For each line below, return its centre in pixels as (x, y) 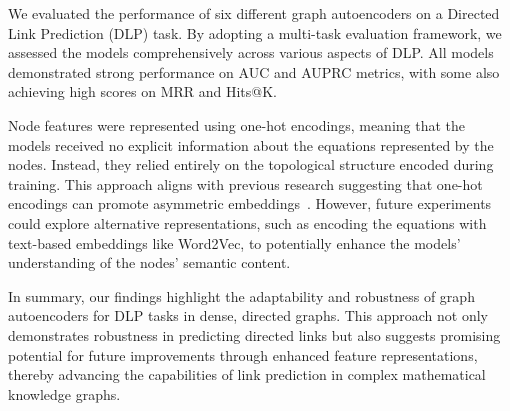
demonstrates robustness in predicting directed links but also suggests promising (254, 334)
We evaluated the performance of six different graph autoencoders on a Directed (254, 13)
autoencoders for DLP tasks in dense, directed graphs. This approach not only (248, 315)
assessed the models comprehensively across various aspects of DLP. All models (251, 52)
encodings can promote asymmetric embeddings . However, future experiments (250, 203)
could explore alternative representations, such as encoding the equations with (247, 222)
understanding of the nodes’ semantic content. (149, 262)
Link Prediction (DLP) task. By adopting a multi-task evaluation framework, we (255, 32)
